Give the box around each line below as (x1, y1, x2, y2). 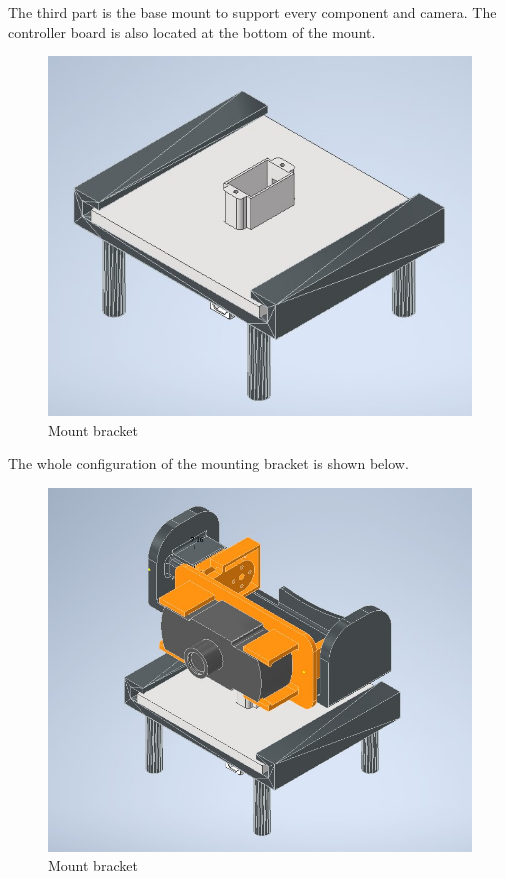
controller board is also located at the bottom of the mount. (8, 21, 376, 42)
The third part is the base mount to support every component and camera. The (8, 2, 497, 22)
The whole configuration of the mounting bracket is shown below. (8, 453, 409, 474)
